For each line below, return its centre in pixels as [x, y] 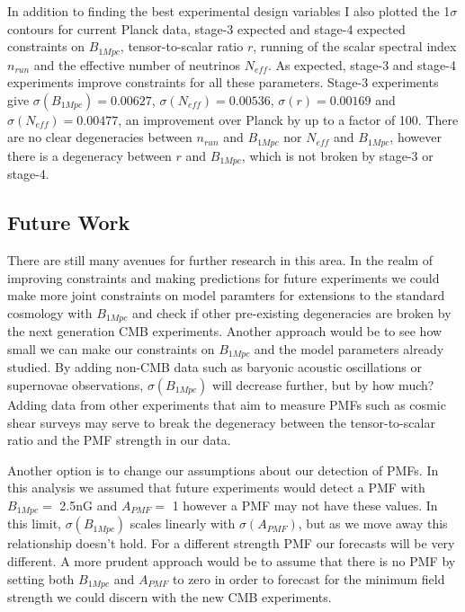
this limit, [34, 523]
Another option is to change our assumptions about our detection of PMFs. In [223, 470]
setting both [41, 578]
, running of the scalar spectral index [355, 46]
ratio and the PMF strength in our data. [119, 440]
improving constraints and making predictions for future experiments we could [224, 277]
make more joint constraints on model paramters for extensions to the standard [226, 295]
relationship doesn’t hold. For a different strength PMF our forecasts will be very [231, 543]
